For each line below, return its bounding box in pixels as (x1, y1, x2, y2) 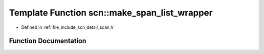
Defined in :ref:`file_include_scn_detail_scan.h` (21, 24, 115, 30)
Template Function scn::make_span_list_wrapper (9, 7, 213, 18)
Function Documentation (9, 37, 87, 45)
